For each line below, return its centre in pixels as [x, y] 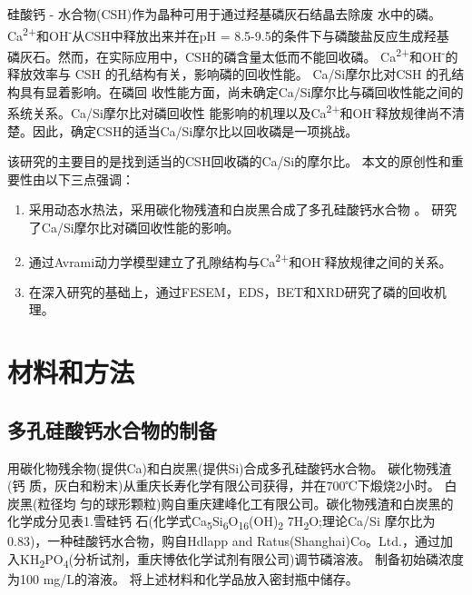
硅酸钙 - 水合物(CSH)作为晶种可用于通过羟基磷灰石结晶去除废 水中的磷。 [224, 14]
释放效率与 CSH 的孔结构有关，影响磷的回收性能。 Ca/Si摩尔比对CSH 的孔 [230, 74]
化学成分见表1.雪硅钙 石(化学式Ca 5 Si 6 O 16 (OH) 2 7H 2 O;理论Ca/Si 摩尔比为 [221, 522]
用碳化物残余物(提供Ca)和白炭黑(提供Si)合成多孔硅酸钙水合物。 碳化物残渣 [230, 467]
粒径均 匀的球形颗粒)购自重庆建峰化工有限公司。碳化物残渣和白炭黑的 [246, 503]
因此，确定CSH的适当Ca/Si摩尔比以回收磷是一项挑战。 [195, 130]
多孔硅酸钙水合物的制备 [112, 429]
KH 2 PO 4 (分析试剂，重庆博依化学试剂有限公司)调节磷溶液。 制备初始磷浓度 [242, 560]
